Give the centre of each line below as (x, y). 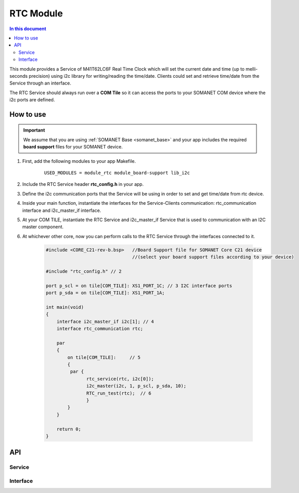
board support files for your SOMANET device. (73, 147)
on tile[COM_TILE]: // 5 (104, 357)
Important (34, 130)
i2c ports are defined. (32, 100)
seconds (19, 76)
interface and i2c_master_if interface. (62, 210)
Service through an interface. (40, 83)
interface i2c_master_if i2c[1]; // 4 (105, 321)
